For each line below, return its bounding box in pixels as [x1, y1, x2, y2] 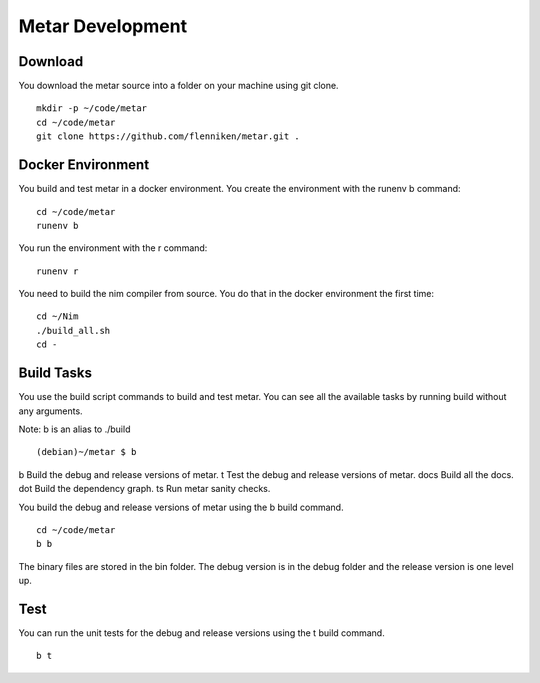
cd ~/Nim [36, 311, 79, 322]
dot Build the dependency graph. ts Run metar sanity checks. [18, 483, 271, 495]
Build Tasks [18, 365, 92, 382]
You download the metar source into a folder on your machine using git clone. [18, 80, 339, 92]
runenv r [36, 265, 79, 277]
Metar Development [18, 15, 188, 37]
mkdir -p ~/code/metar [36, 103, 148, 114]
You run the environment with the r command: [18, 242, 208, 254]
